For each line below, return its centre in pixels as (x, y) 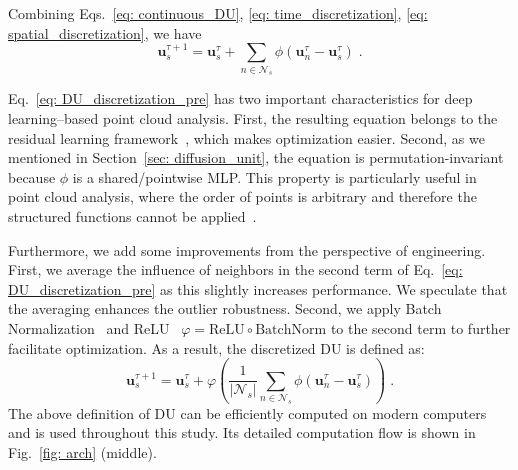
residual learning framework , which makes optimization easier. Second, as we (246, 137)
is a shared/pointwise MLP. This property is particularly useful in (274, 176)
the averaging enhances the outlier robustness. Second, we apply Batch (225, 308)
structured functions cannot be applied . (132, 216)
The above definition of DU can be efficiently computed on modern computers (247, 412)
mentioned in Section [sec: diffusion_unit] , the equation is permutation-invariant (256, 157)
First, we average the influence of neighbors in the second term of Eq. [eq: (235, 269)
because (32, 176)
